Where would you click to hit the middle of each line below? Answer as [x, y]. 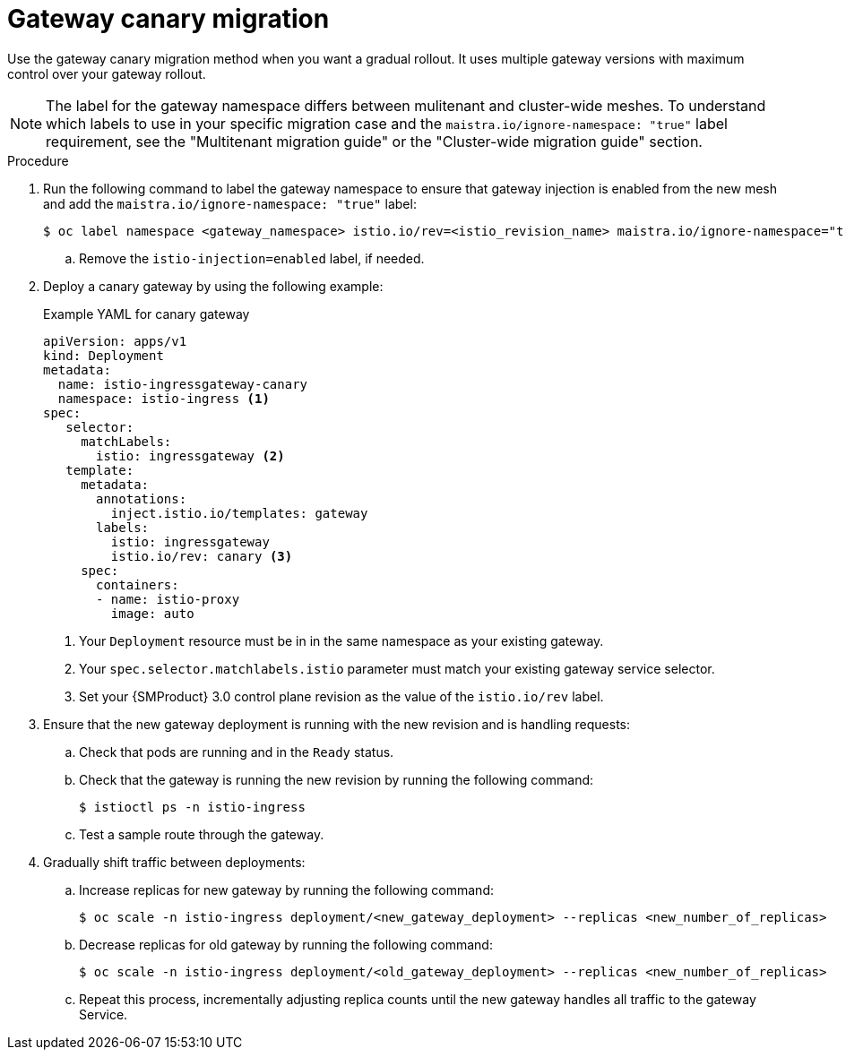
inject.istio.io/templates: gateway [239, 513]
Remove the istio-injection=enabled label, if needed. [252, 258]
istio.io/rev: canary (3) [202, 556]
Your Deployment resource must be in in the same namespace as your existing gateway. [341, 640]
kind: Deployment [104, 355]
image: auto [152, 613]
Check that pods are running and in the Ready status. [237, 752]
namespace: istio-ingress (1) [164, 398]
